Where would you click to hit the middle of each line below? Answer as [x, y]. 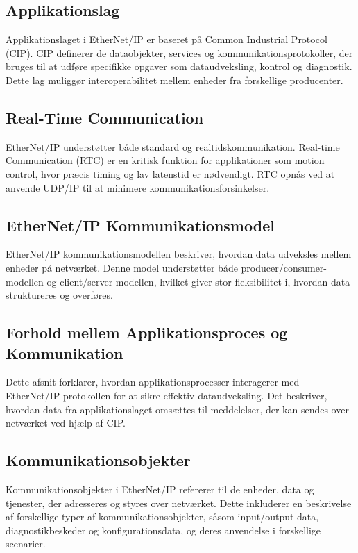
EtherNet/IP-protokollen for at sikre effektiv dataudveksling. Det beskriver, [167, 395]
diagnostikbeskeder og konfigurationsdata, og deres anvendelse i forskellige [163, 530]
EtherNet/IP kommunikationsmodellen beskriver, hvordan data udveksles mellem [179, 254]
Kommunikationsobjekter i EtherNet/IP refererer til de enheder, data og [160, 489]
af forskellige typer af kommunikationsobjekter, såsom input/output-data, [162, 517]
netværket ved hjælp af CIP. [66, 423]
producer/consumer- [284, 267]
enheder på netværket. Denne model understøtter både [122, 267]
